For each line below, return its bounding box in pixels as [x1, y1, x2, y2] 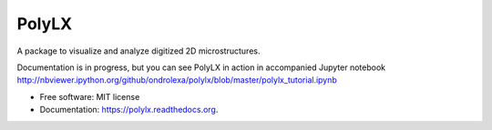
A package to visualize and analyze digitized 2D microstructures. [16, 45, 261, 56]
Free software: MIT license [39, 91, 140, 102]
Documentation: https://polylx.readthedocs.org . [39, 105, 219, 115]
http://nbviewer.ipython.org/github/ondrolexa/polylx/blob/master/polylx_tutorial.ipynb [16, 75, 337, 85]
